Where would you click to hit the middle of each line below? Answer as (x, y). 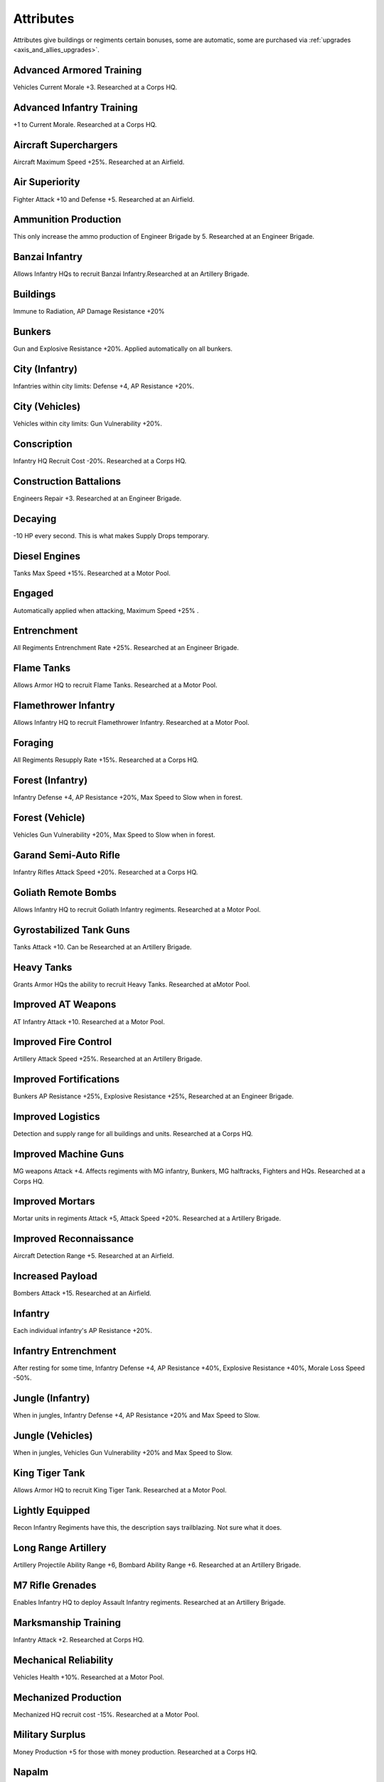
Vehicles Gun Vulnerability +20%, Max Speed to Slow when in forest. (114, 835)
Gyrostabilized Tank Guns (72, 930)
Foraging (33, 743)
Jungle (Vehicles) (53, 1436)
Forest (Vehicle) (49, 817)
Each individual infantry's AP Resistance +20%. (83, 1331)
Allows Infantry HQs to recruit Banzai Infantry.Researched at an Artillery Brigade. (131, 274)
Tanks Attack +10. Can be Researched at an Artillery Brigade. (102, 947)
